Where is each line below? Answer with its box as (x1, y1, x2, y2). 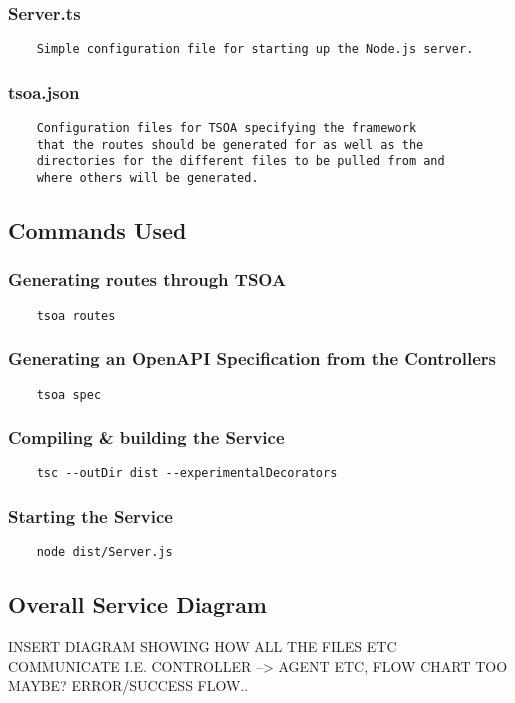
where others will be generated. (36, 171, 259, 186)
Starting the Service (8, 504, 173, 529)
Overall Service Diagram (8, 589, 267, 620)
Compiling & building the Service (8, 425, 285, 450)
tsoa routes (36, 308, 116, 323)
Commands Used (8, 215, 187, 246)
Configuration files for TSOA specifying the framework (36, 121, 417, 136)
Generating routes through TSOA (8, 267, 287, 292)
